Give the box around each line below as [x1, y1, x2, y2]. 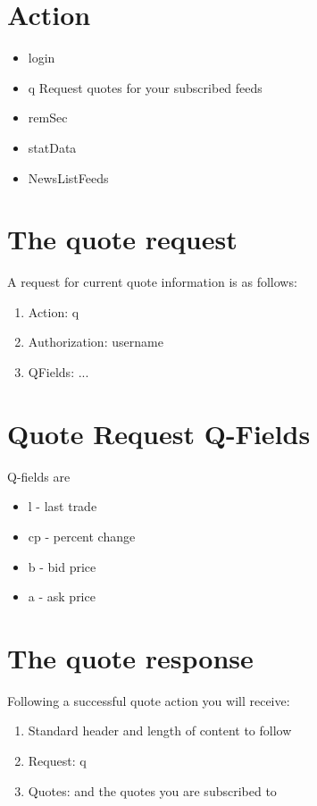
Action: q [28, 302, 79, 321]
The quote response [7, 639, 254, 676]
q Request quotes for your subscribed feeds [28, 78, 263, 97]
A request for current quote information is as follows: [7, 273, 297, 291]
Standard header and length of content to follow [28, 721, 292, 740]
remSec [28, 108, 68, 127]
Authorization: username [28, 332, 163, 351]
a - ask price [28, 587, 96, 606]
